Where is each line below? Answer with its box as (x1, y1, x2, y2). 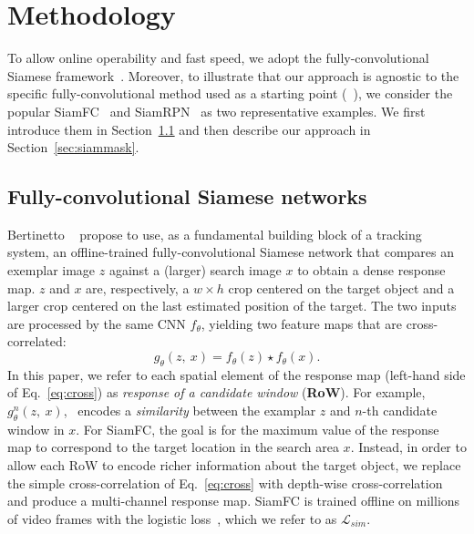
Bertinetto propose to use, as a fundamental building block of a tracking (7, 224, 422, 243)
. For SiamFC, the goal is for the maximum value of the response (76, 419, 439, 438)
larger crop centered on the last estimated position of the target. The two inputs (7, 296, 457, 315)
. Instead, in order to (350, 437, 467, 457)
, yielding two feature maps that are (201, 313, 403, 333)
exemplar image (7, 261, 96, 280)
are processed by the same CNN (7, 313, 186, 333)
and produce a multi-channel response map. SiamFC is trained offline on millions (7, 491, 460, 510)
